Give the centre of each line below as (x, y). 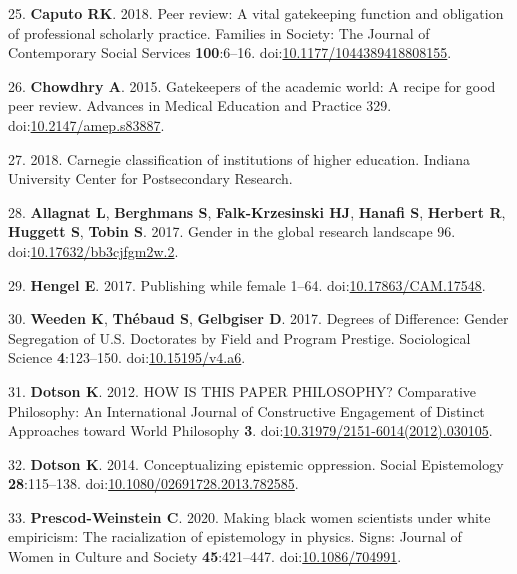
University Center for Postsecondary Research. (150, 178)
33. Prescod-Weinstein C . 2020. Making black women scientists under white (249, 516)
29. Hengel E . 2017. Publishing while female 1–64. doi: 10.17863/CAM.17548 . (247, 284)
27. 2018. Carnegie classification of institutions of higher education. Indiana (239, 158)
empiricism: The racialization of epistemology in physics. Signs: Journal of (235, 536)
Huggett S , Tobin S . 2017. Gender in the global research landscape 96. (232, 231)
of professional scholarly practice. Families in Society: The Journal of (219, 32)
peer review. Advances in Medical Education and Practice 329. (200, 105)
